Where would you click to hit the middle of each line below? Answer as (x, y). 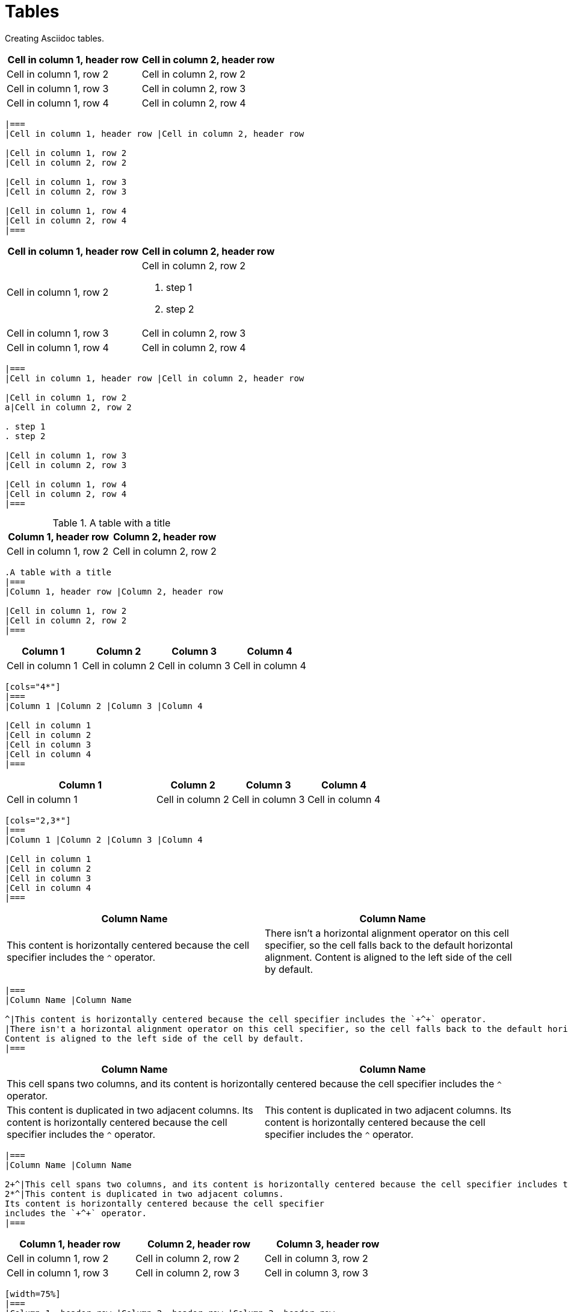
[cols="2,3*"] (38, 820)
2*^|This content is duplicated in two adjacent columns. (144, 1194)
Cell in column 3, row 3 (316, 1273)
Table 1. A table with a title (112, 523)
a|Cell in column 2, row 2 (68, 407)
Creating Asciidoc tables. (54, 38)
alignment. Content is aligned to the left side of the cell (388, 957)
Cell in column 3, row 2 (316, 1258)
